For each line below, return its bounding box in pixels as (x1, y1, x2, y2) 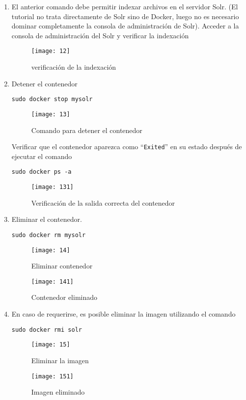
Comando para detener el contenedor (31, 125, 142, 135)
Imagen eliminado (31, 387, 85, 397)
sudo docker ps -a (11, 168, 72, 176)
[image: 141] (31, 278, 74, 285)
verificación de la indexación (31, 62, 116, 72)
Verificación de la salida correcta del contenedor (31, 197, 175, 208)
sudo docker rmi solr (11, 326, 82, 333)
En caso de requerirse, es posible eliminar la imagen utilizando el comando (11, 309, 236, 319)
